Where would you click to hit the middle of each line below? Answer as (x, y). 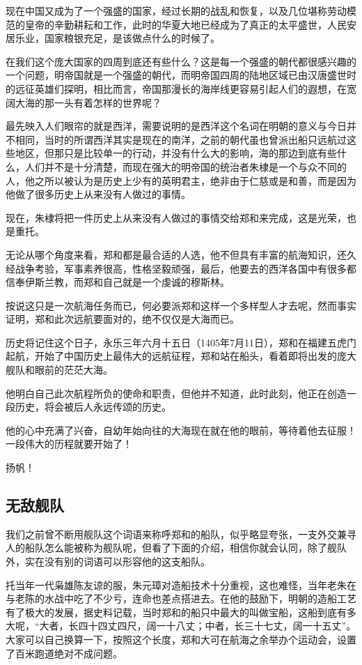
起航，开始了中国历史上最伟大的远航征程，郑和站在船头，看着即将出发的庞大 (181, 356)
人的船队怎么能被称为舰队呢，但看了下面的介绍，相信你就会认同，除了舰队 (176, 548)
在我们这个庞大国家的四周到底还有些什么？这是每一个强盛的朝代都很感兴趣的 (181, 61)
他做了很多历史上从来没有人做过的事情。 (98, 194)
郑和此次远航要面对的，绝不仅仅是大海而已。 (137, 319)
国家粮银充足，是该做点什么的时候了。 (132, 38)
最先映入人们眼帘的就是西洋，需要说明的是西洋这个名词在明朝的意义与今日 (176, 126)
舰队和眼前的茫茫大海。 (59, 370)
